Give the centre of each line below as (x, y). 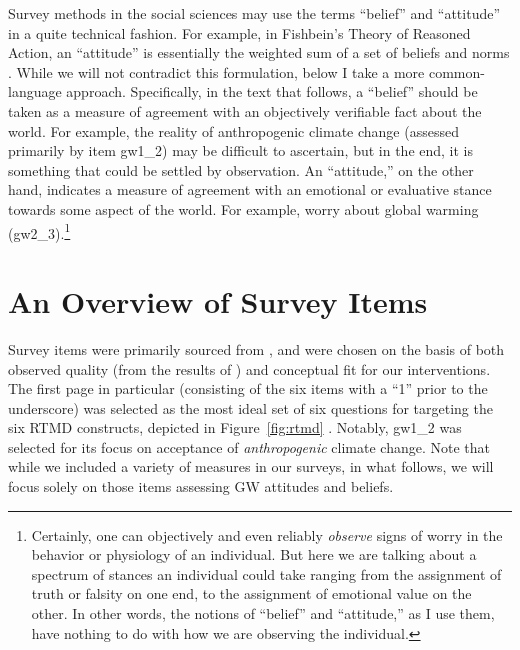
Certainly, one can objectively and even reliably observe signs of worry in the (267, 534)
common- (456, 71)
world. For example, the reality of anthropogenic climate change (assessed (233, 130)
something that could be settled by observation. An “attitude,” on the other (241, 169)
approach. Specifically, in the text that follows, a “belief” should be (272, 91)
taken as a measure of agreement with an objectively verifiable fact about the (245, 110)
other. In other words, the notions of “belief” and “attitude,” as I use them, (263, 613)
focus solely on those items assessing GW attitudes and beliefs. (201, 486)
